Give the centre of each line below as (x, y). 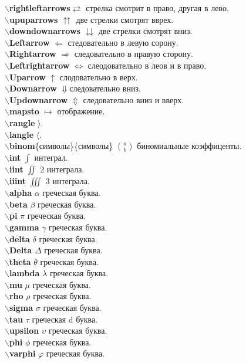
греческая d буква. (65, 319)
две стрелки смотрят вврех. (125, 19)
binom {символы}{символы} (61, 146)
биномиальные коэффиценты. (189, 146)
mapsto (24, 111)
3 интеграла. (68, 181)
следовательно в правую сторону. (134, 54)
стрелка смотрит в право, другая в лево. (157, 8)
